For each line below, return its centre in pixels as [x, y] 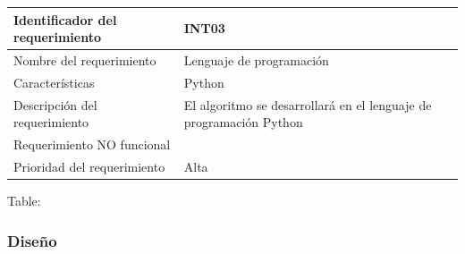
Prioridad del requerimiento [89, 166]
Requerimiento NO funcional [92, 144]
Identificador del [65, 19]
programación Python [243, 122]
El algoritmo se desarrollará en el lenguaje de [308, 104]
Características [54, 82]
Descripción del [55, 104]
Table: [24, 200]
